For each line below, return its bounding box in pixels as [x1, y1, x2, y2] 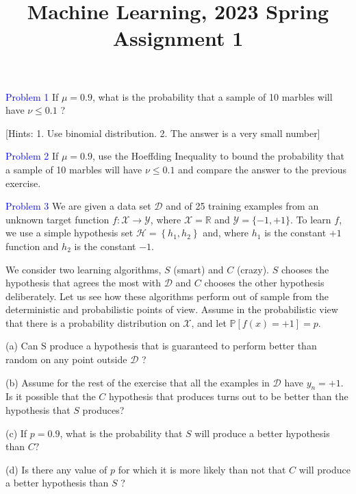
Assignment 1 [112, 24, 244, 52]
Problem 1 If [5, 89, 59, 103]
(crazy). [236, 262, 269, 276]
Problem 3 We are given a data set [5, 199, 151, 213]
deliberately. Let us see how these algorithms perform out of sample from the [5, 288, 329, 303]
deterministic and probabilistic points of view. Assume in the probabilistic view [5, 302, 338, 317]
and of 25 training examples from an [166, 199, 319, 213]
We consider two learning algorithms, [5, 262, 162, 276]
